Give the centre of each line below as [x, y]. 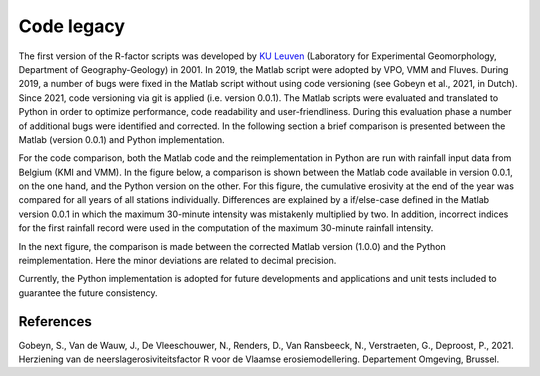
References [55, 321]
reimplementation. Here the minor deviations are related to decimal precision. [177, 261]
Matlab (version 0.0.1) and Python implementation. [121, 139]
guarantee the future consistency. [88, 292]
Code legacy [71, 26]
